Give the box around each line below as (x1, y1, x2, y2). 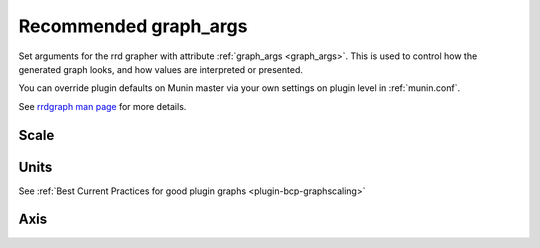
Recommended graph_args (18, 15, 248, 37)
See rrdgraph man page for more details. (18, 100, 187, 112)
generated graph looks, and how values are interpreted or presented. (18, 63, 304, 75)
